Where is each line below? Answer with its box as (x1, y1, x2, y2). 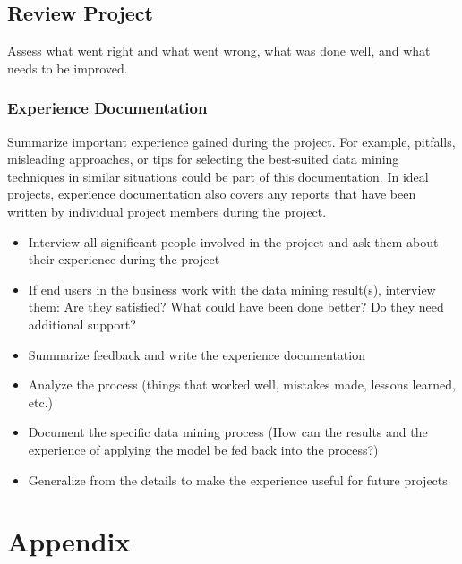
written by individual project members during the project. (7, 201, 327, 220)
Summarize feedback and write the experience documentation (28, 345, 365, 363)
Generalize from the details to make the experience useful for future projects (28, 470, 448, 489)
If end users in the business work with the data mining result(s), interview (28, 279, 436, 298)
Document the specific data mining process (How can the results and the (28, 423, 428, 441)
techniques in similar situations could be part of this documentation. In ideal (7, 167, 429, 185)
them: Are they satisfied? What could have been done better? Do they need (28, 297, 444, 316)
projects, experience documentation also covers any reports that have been (7, 184, 416, 203)
